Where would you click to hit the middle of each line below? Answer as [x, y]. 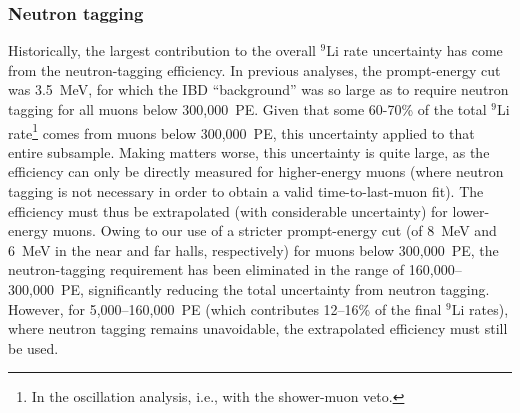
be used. [33, 347]
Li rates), [480, 308]
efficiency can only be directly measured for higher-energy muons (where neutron [256, 171]
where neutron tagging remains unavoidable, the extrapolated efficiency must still [258, 328]
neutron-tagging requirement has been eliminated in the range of [206, 269]
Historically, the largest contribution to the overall [162, 50]
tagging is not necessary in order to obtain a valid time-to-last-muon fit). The [246, 191]
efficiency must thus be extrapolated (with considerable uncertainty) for [228, 210]
